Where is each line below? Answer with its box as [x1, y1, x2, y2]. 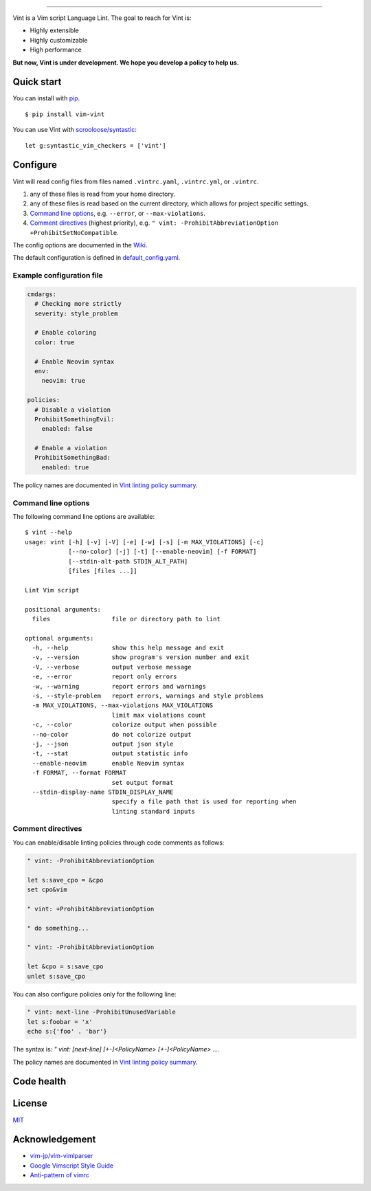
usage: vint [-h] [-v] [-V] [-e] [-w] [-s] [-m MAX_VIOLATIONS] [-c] [25, 538, 265, 546]
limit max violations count [111, 711, 206, 719]
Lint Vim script [25, 586, 80, 594]
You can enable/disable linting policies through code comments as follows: [12, 838, 225, 847]
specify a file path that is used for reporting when [111, 798, 297, 805]
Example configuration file [12, 271, 103, 280]
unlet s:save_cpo [27, 972, 86, 980]
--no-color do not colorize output [32, 731, 192, 738]
